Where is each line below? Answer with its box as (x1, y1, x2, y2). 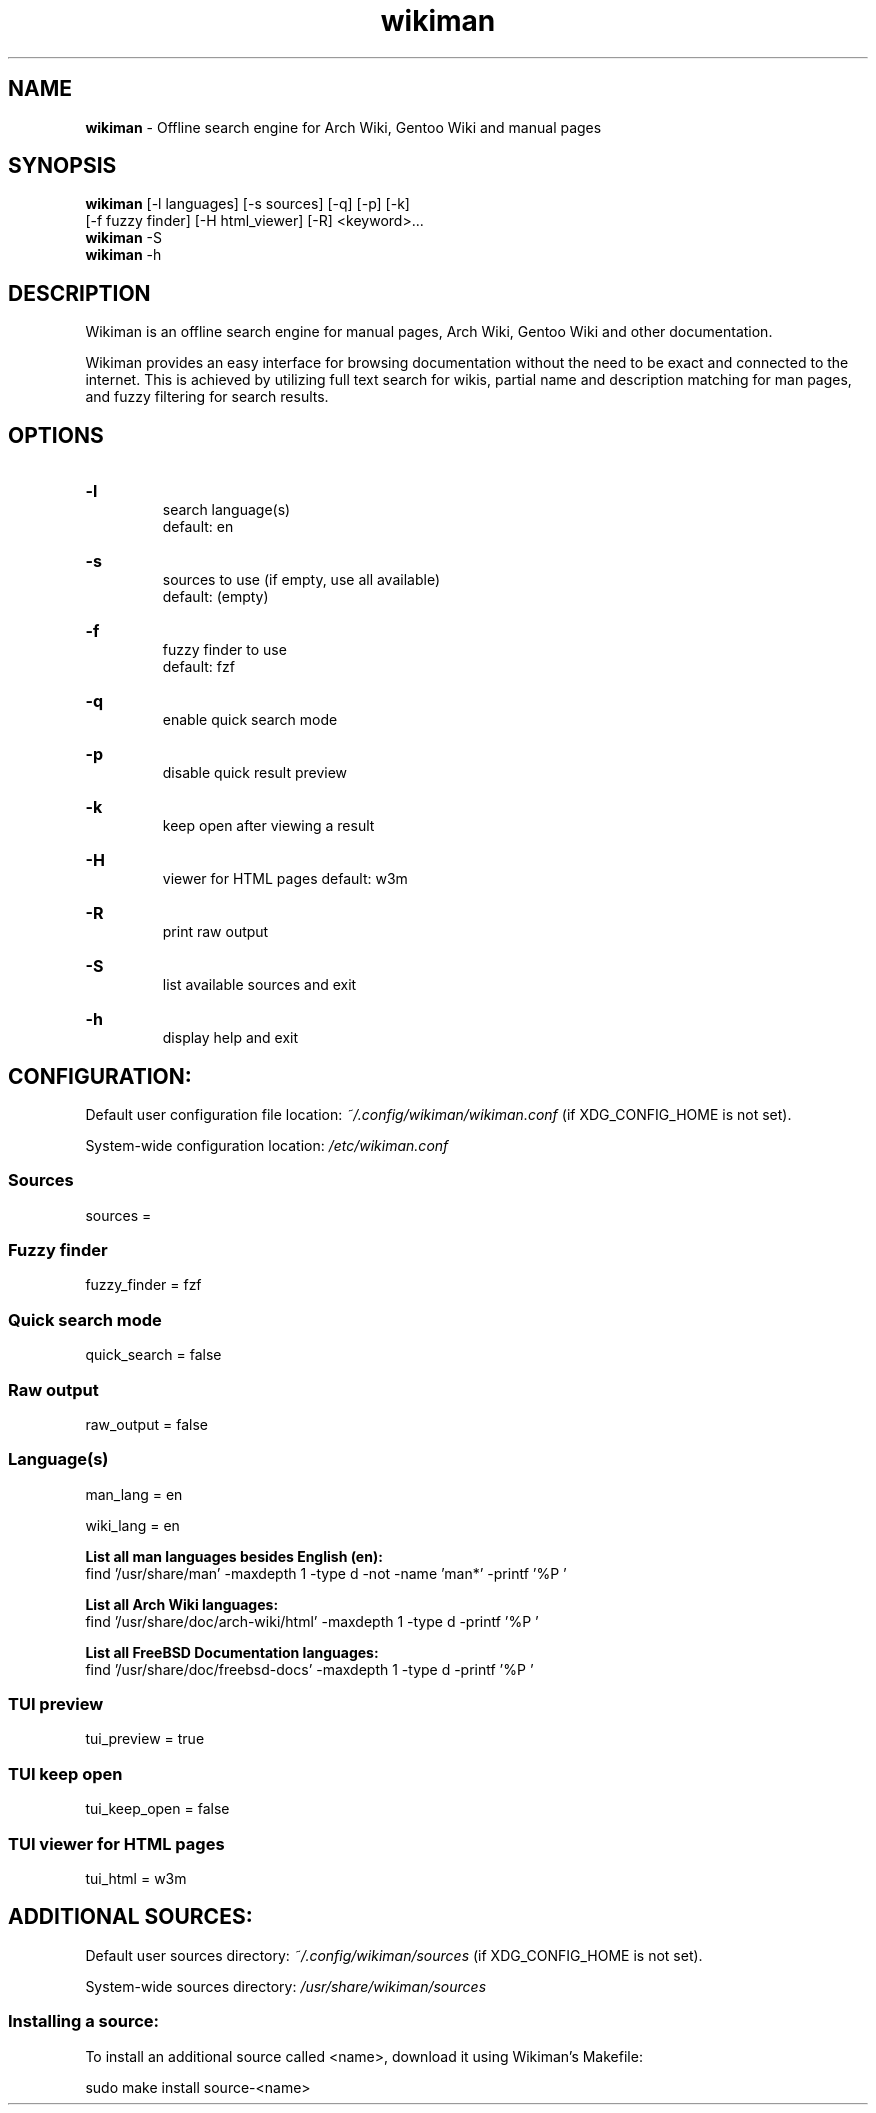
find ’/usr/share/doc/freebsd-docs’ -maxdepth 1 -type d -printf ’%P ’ (85, 1660, 534, 1678)
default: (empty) (162, 588, 269, 606)
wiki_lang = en (85, 1516, 180, 1534)
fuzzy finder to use (162, 641, 287, 659)
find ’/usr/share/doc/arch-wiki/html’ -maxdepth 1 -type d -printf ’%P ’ (85, 1612, 539, 1630)
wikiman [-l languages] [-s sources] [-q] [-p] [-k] (85, 195, 410, 213)
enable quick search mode (162, 711, 338, 729)
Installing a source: (8, 2011, 160, 2032)
